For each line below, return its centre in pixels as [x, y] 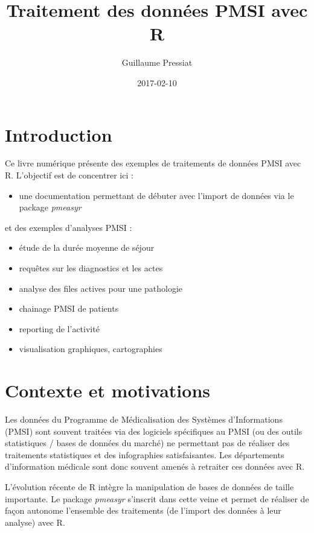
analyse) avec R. [35, 522]
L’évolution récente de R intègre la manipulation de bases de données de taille [149, 487]
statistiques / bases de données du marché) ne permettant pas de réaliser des [147, 443]
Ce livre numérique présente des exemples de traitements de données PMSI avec [153, 163]
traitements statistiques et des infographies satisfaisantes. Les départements [145, 454]
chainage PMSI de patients [69, 308]
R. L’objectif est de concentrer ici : [69, 175]
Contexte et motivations [108, 390]
